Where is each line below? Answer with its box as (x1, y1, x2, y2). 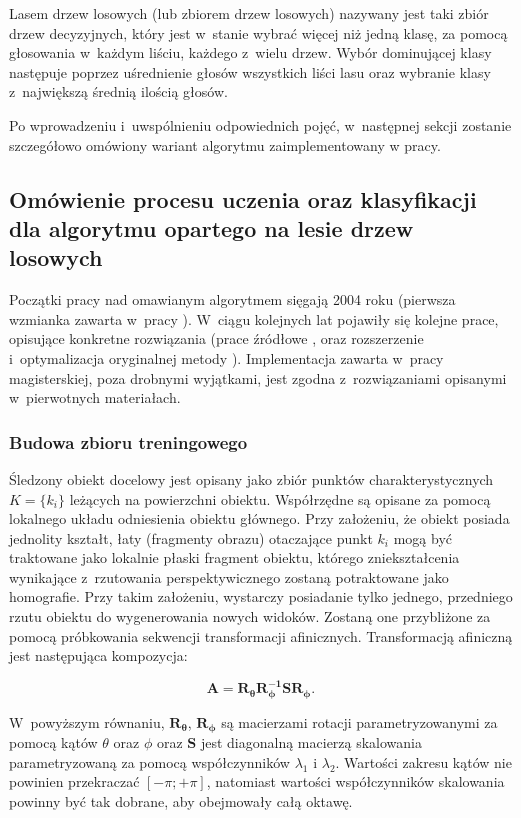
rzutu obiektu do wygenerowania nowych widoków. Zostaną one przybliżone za (9, 606, 491, 627)
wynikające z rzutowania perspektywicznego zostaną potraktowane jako (9, 566, 449, 587)
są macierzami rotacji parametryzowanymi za (221, 711, 498, 732)
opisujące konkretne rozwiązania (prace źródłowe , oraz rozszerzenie (9, 328, 424, 349)
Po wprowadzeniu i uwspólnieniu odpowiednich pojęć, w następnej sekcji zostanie (9, 114, 512, 135)
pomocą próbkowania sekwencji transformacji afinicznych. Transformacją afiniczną (9, 625, 513, 646)
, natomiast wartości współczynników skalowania (206, 771, 505, 792)
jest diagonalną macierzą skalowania (200, 732, 423, 753)
